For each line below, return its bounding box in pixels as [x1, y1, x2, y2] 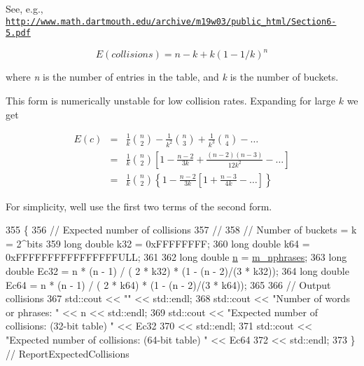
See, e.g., [6, 1, 43, 15]
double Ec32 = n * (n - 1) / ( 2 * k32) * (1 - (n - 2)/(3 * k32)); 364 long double [6, 264, 349, 278]
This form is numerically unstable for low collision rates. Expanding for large [6, 93, 336, 107]
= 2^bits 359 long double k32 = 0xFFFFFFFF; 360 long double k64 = [6, 236, 310, 250]
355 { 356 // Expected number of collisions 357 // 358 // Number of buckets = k [6, 222, 357, 237]
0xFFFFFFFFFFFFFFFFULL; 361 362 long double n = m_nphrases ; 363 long [6, 250, 347, 264]
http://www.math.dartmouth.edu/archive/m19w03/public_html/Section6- [6, 16, 337, 27]
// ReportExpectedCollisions [6, 346, 129, 360]
